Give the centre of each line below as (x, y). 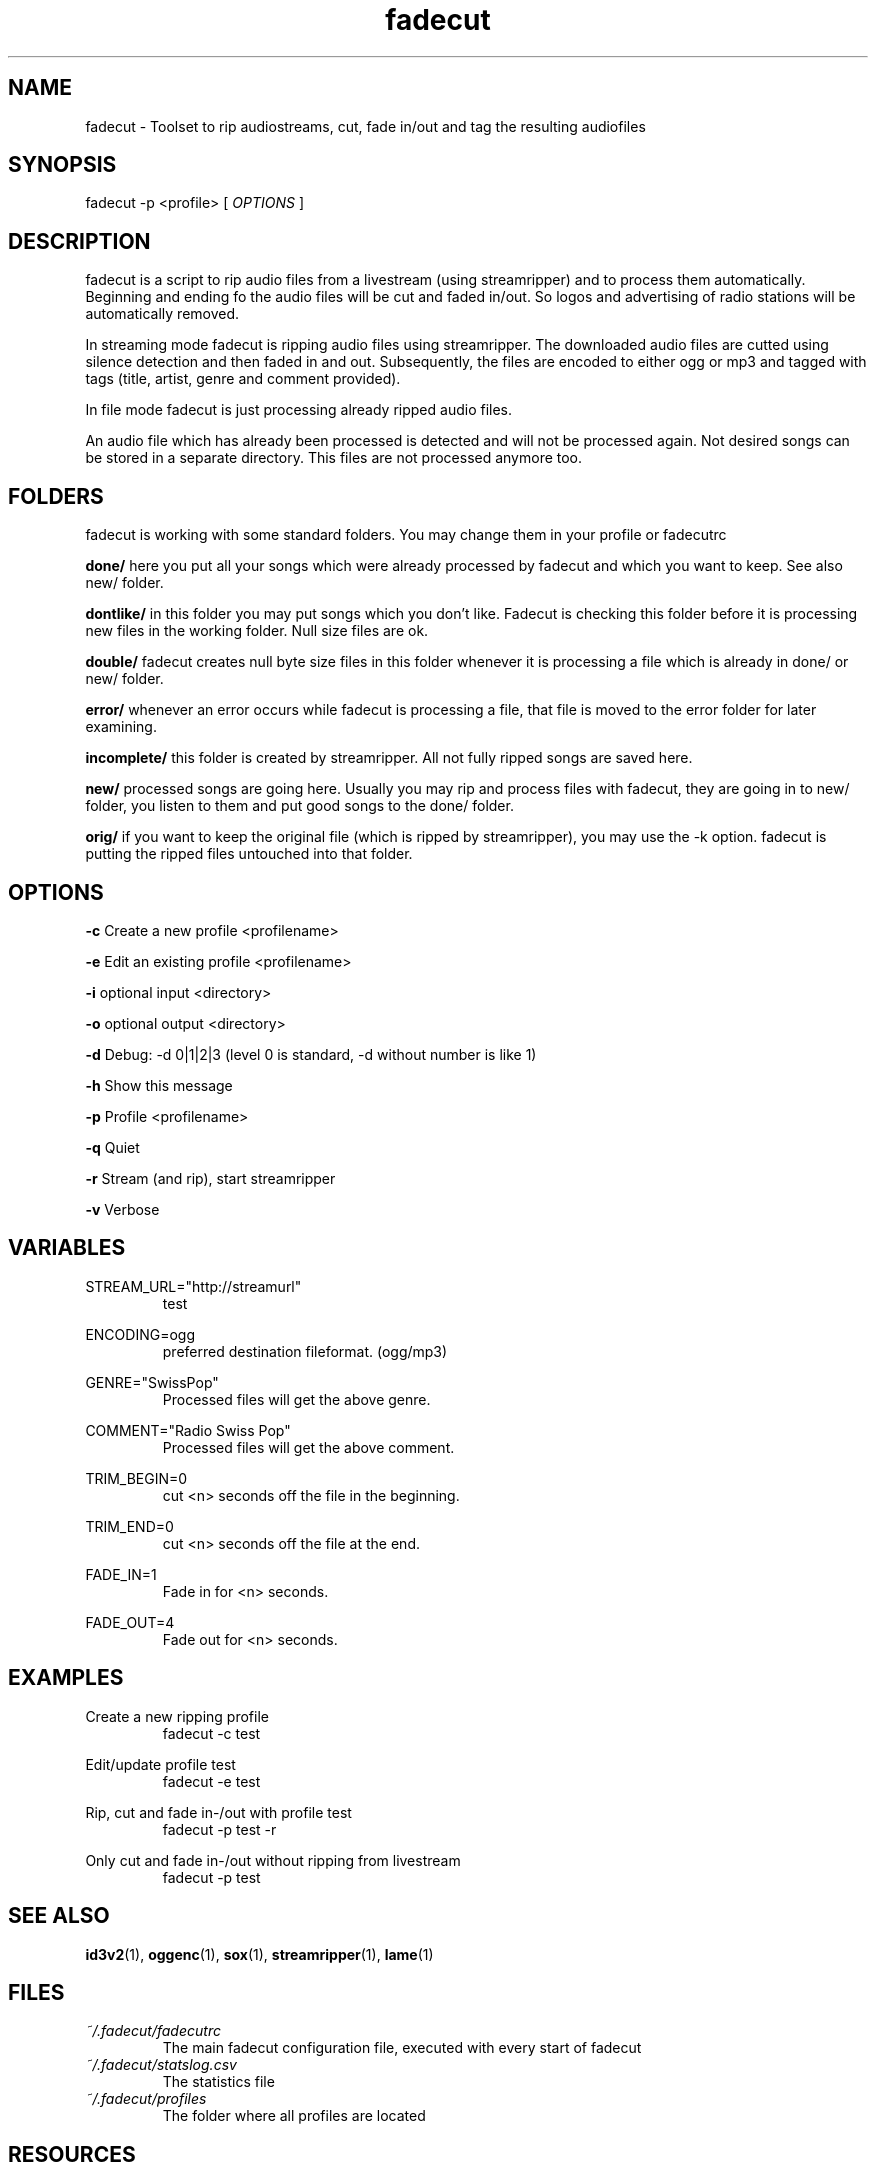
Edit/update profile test (160, 1764)
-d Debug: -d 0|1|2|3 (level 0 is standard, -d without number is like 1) (311, 1054)
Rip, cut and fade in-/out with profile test (218, 1812)
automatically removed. (162, 314)
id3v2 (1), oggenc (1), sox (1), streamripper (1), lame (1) (259, 1954)
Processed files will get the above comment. (308, 1447)
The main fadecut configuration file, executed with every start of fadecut (402, 2048)
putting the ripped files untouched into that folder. (249, 854)
